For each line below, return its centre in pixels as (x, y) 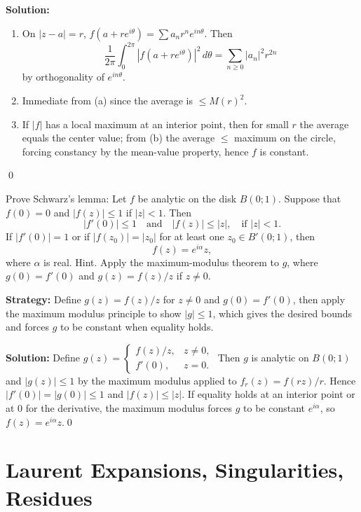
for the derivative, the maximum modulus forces (129, 408)
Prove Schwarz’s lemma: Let (66, 198)
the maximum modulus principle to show (94, 313)
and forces (27, 327)
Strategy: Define (43, 299)
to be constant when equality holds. (137, 327)
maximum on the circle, (285, 138)
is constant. (284, 151)
